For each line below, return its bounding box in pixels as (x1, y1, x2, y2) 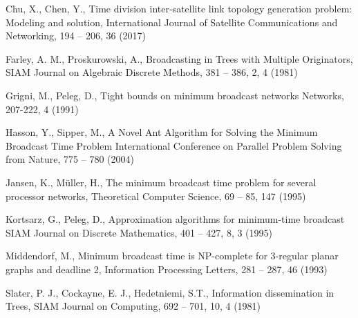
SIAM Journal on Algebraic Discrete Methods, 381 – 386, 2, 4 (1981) (6, 65, 298, 79)
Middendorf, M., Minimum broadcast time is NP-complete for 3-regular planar (6, 248, 339, 263)
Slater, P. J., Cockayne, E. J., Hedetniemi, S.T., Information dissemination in (6, 285, 335, 299)
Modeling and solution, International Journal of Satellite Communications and (6, 14, 338, 29)
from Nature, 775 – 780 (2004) (6, 152, 134, 166)
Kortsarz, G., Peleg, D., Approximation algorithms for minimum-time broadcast (6, 212, 345, 226)
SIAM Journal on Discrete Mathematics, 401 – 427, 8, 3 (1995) (6, 225, 272, 239)
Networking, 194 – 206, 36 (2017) (6, 28, 147, 43)
